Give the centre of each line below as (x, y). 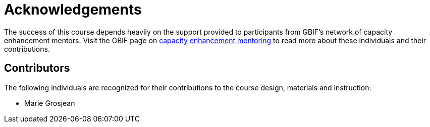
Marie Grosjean (50, 103)
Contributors (37, 68)
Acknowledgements (73, 10)
